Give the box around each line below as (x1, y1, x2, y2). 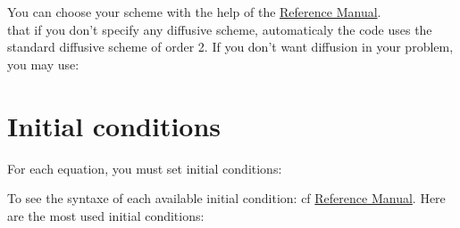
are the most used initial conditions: (7, 206, 205, 224)
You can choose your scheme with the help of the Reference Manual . (7, 3, 381, 20)
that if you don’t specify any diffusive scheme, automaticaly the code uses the (7, 20, 432, 38)
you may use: (7, 54, 79, 73)
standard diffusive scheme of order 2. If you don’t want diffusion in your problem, (7, 37, 454, 56)
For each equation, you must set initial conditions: (7, 159, 282, 177)
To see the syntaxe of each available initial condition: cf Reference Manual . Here (7, 189, 446, 208)
